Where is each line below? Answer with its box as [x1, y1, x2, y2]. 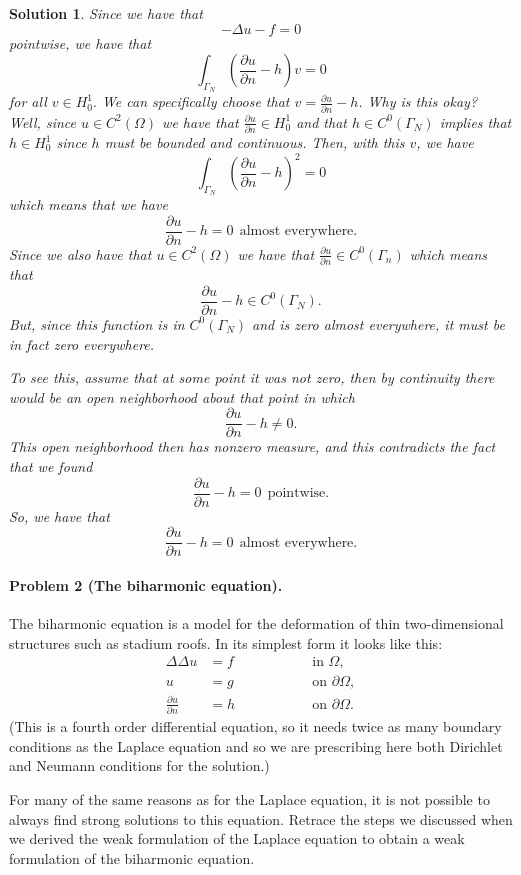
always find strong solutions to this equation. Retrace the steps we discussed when [9, 808, 513, 829]
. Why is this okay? [358, 91, 478, 112]
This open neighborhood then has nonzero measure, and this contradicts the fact [9, 436, 496, 457]
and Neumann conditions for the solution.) [9, 755, 270, 776]
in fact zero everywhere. [9, 333, 155, 354]
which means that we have [9, 194, 168, 215]
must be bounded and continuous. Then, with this [104, 132, 405, 153]
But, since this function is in [9, 313, 185, 334]
